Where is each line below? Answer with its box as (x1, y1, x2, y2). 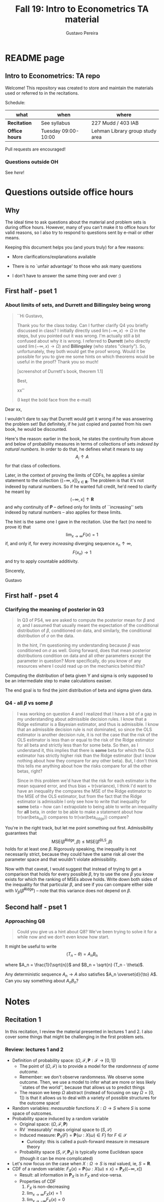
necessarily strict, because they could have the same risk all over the (5, 851, 144, 857)
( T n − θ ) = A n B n (66, 951, 98, 958)
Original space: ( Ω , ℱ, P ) (19, 1121, 68, 1127)
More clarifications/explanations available (12, 254, 96, 260)
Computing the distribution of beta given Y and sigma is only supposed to (5, 673, 153, 678)
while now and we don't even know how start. (17, 934, 110, 940)
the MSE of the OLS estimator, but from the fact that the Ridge (17, 793, 142, 799)
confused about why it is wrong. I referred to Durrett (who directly (17, 338, 150, 344)
